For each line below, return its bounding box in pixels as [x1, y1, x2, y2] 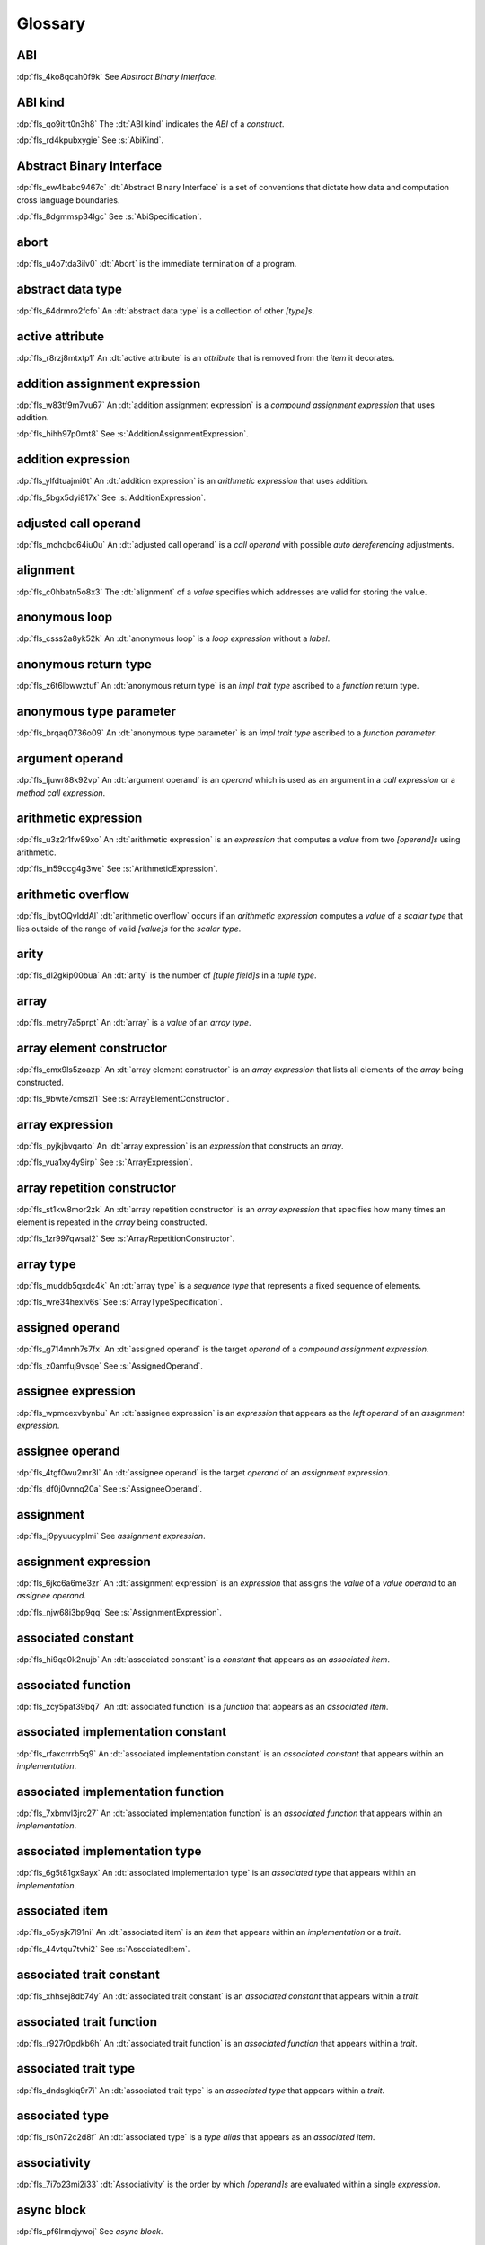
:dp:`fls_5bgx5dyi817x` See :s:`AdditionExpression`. [16, 492, 207, 503]
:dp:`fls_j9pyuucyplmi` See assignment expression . [16, 1531, 206, 1542]
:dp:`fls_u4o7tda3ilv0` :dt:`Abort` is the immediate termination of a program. [16, 258, 297, 269]
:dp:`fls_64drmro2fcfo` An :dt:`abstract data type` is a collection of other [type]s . [16, 305, 314, 316]
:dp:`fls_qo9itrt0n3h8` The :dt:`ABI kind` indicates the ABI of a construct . [16, 118, 285, 129]
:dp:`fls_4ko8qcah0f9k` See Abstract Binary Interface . [16, 72, 217, 83]
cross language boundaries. [16, 194, 120, 206]
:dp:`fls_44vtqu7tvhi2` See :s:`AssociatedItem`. [16, 1943, 190, 1954]
